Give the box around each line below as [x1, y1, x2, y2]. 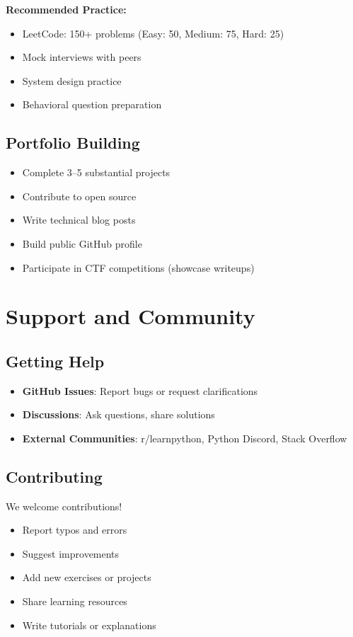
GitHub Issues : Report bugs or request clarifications [22, 383, 258, 398]
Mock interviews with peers [22, 50, 141, 64]
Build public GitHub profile [22, 236, 142, 251]
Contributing [6, 465, 103, 487]
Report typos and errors [22, 522, 127, 537]
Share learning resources [22, 594, 127, 609]
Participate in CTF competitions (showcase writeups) [22, 260, 255, 275]
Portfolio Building [6, 132, 140, 154]
